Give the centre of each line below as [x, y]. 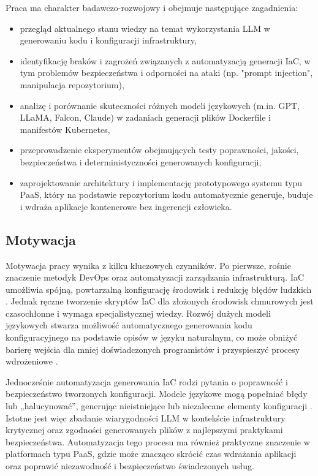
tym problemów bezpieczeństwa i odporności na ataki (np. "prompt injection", [166, 73]
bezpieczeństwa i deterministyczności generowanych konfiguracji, [141, 161]
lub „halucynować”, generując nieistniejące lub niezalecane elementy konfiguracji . [159, 406]
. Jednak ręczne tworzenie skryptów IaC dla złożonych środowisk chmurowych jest [160, 301]
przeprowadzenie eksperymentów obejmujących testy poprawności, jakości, [159, 150]
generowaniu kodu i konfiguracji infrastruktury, [108, 40]
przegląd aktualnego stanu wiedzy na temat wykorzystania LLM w [145, 28]
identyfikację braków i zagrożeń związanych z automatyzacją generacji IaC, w [165, 60]
